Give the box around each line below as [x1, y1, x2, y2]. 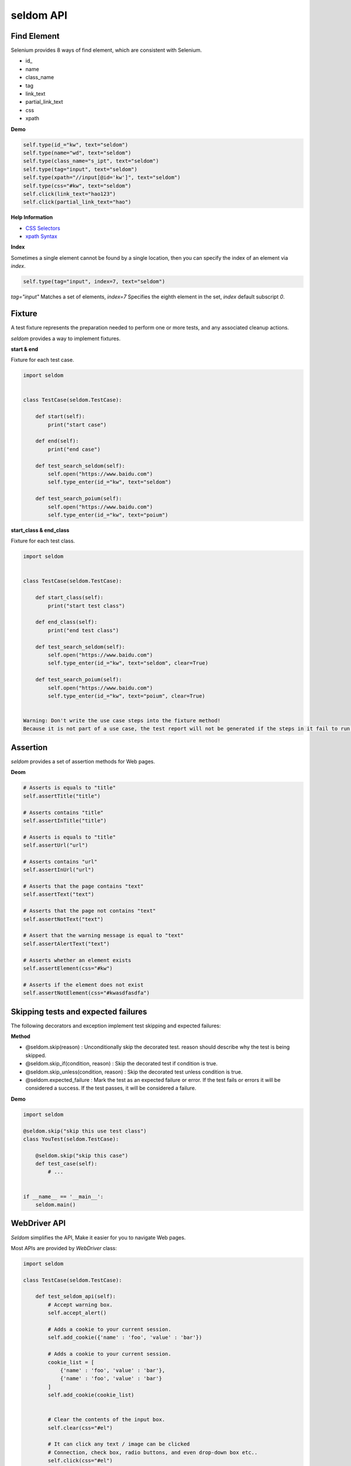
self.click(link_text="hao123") [23, 191, 116, 197]
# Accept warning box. [47, 1301, 113, 1308]
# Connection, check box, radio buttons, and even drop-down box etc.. [47, 1449, 258, 1455]
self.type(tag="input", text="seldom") [23, 166, 137, 172]
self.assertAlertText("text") [23, 940, 110, 947]
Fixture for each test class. [11, 537, 75, 545]
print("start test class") [47, 602, 125, 609]
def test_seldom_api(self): [35, 1293, 116, 1300]
